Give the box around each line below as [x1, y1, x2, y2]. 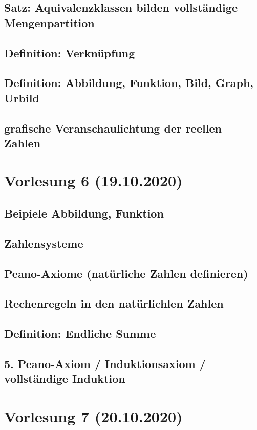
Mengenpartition [4, 14, 95, 30]
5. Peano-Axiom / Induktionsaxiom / [4, 355, 206, 371]
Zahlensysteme [4, 235, 83, 251]
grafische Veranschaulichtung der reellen [4, 120, 222, 136]
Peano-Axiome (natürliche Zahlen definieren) [4, 265, 248, 281]
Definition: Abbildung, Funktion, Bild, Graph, [4, 75, 254, 91]
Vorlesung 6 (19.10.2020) [4, 170, 183, 191]
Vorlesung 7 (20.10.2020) [4, 405, 183, 426]
